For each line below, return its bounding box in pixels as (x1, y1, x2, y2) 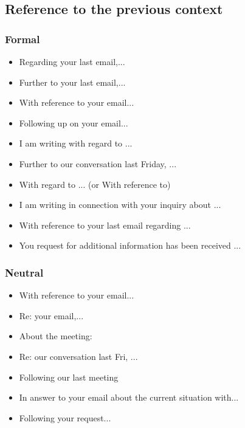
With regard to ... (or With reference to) (19, 178, 171, 190)
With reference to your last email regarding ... (19, 218, 191, 231)
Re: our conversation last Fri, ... (19, 350, 138, 362)
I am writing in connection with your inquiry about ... (19, 198, 221, 211)
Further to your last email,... (19, 75, 126, 88)
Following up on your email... (19, 116, 128, 129)
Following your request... (19, 411, 111, 424)
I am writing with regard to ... (19, 137, 133, 150)
